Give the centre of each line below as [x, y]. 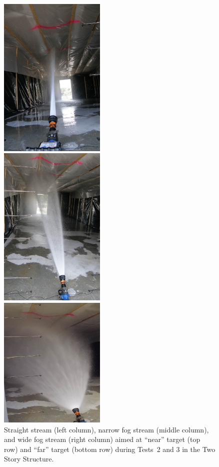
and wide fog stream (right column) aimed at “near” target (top [102, 439]
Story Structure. [29, 459]
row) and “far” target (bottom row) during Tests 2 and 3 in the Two [110, 449]
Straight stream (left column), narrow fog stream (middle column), [106, 429]
